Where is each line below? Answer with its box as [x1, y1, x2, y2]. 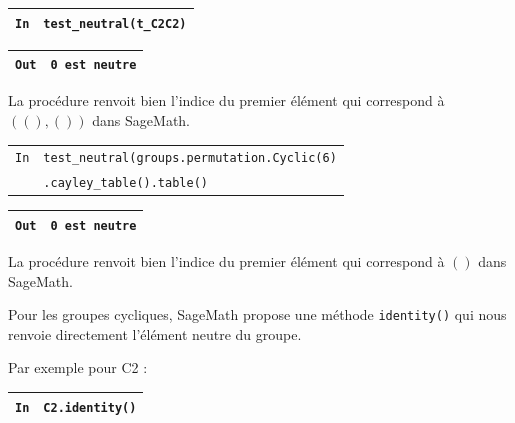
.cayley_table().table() [43, 176, 208, 191]
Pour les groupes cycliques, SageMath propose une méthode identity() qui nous [8, 304, 507, 325]
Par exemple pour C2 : [8, 357, 148, 378]
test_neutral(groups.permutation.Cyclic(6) [43, 151, 337, 166]
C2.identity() [43, 400, 137, 415]
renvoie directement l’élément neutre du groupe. [8, 323, 302, 344]
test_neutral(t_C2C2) [43, 16, 187, 31]
